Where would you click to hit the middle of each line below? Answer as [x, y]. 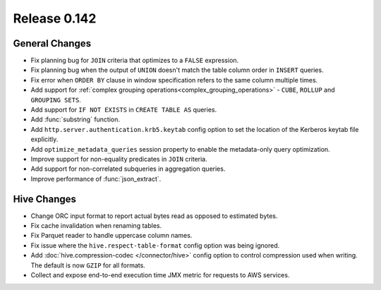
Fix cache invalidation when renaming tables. [96, 226]
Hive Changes [45, 199]
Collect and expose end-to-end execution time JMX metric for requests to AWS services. [160, 275]
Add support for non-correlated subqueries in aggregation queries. [128, 169]
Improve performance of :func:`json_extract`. [96, 179]
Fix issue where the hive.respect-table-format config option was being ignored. [155, 245]
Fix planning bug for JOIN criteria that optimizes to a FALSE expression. [135, 61]
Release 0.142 [55, 18]
